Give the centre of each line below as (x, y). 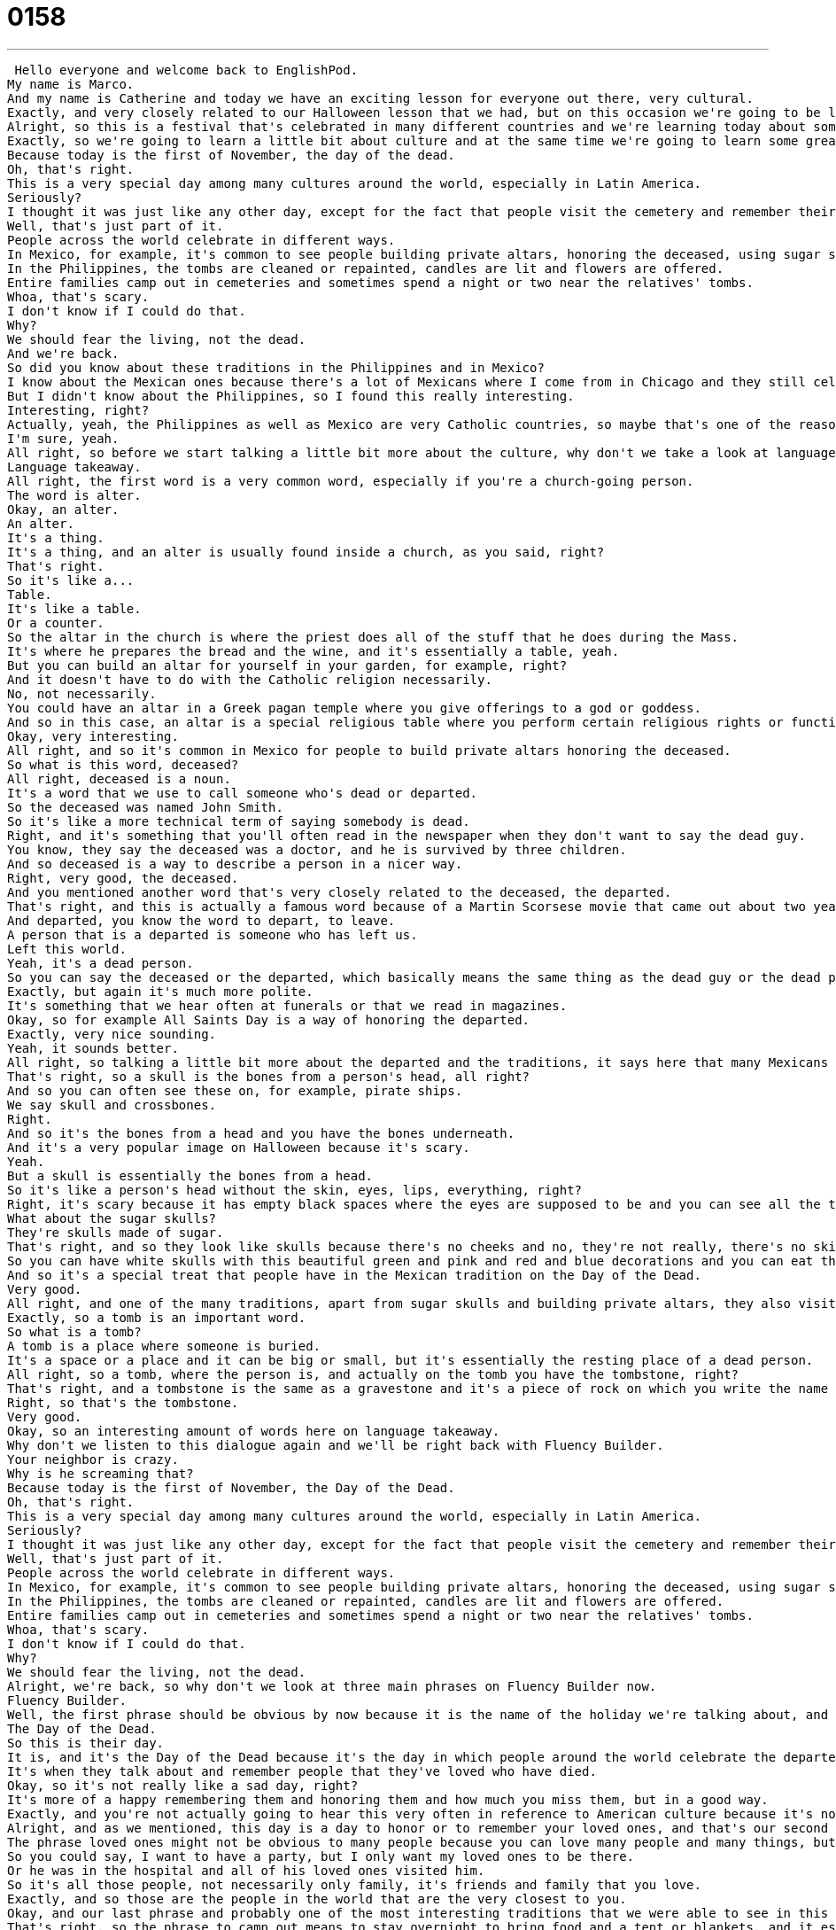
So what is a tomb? (74, 1331)
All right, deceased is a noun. (119, 778)
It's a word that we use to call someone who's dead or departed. (243, 793)
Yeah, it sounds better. (93, 1048)
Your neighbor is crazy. (93, 1459)
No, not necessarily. (82, 693)
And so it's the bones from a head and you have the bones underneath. (261, 1133)
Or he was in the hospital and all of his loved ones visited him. (246, 1870)
